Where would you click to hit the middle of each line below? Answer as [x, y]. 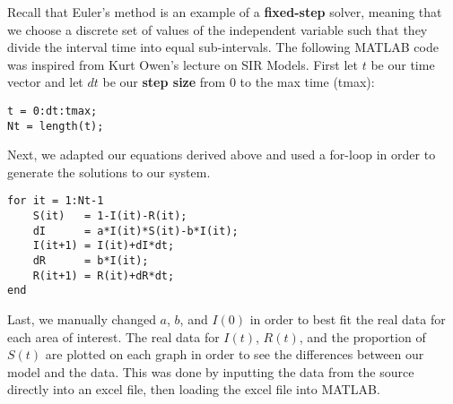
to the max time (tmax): [307, 82]
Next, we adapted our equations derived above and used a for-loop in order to [222, 155]
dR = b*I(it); [91, 261]
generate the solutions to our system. [109, 172]
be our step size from [164, 82]
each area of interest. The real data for [113, 336]
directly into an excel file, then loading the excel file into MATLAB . [194, 389]
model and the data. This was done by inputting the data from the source [211, 371]
